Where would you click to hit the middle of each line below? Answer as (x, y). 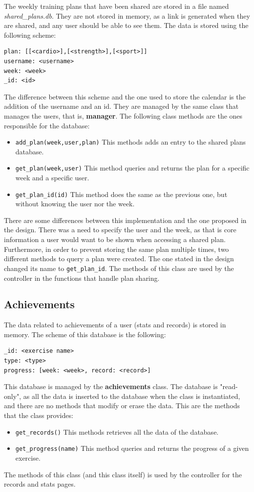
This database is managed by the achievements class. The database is (111, 386)
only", (13, 396)
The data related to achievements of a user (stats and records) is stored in (115, 325)
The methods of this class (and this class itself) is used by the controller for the (123, 474)
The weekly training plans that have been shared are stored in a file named (116, 6)
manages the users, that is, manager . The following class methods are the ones (123, 115)
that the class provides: (39, 415)
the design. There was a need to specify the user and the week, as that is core (120, 230)
